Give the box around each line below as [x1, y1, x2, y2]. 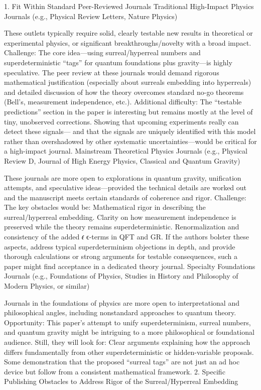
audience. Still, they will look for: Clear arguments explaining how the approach [4, 337, 250, 347]
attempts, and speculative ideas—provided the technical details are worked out [4, 182, 247, 193]
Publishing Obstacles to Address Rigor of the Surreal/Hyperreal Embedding [4, 376, 238, 386]
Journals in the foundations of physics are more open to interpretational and [4, 297, 239, 308]
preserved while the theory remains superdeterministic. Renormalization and [4, 221, 239, 232]
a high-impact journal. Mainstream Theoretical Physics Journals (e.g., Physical [4, 146, 247, 156]
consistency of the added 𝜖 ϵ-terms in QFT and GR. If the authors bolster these [4, 231, 249, 242]
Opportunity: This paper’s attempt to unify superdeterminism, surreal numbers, [4, 317, 251, 327]
